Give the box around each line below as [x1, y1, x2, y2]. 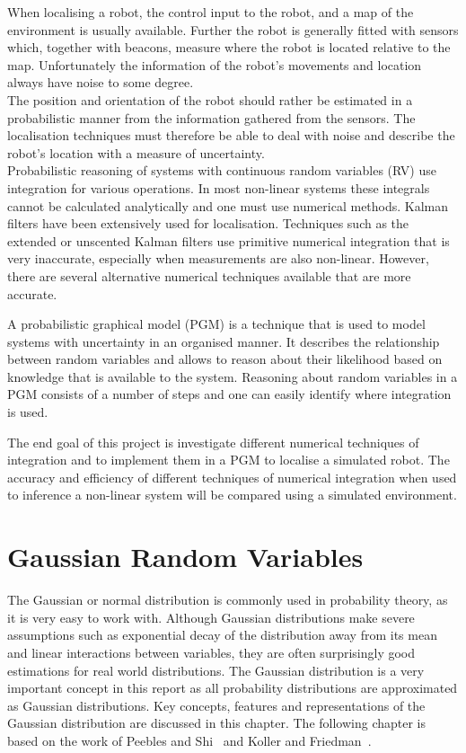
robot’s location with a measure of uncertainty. [7, 143, 265, 162]
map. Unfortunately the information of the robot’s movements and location [7, 55, 422, 74]
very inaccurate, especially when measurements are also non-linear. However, [7, 249, 429, 268]
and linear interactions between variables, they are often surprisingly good [7, 642, 416, 661]
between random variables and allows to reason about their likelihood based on [7, 350, 443, 368]
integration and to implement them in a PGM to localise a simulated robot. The [7, 450, 450, 469]
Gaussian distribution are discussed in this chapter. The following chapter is [7, 713, 426, 732]
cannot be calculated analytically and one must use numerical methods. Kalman [7, 196, 449, 215]
